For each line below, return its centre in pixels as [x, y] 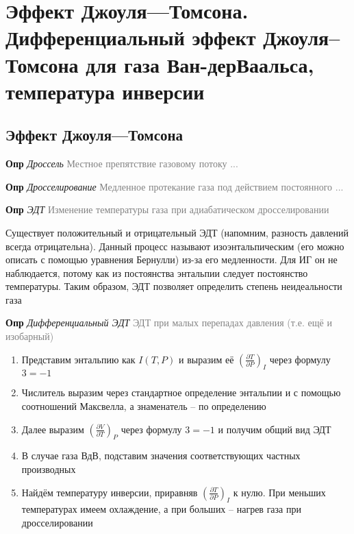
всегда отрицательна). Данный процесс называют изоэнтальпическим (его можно [175, 246]
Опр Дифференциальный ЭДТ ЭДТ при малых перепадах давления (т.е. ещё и [169, 323]
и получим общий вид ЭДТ [275, 429]
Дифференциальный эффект [131, 37]
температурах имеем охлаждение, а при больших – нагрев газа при [161, 509]
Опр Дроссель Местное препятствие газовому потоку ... [122, 163]
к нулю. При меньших [279, 492]
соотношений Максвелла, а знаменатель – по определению [144, 406]
